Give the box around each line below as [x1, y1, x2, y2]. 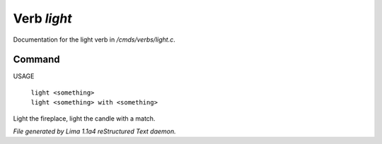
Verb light [13, 11, 72, 26]
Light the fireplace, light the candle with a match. [13, 114, 156, 123]
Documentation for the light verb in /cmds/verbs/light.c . [13, 35, 176, 44]
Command [13, 54, 60, 66]
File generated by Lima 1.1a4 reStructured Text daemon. [13, 127, 176, 136]
